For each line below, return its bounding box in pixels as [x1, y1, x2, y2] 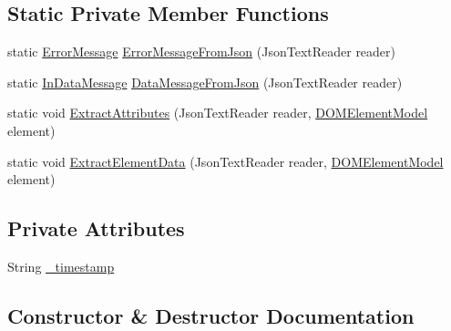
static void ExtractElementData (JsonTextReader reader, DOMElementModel [7, 151, 444, 171]
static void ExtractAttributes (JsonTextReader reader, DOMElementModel [7, 103, 428, 122]
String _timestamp [7, 256, 115, 275]
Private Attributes [7, 214, 185, 243]
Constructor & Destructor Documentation [7, 301, 415, 329]
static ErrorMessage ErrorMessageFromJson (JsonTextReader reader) [7, 42, 396, 61]
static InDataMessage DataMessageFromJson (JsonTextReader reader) [7, 72, 403, 91]
